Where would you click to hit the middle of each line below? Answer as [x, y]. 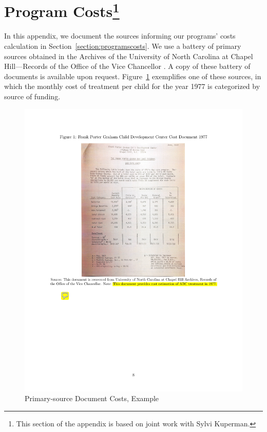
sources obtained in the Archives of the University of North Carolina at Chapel [129, 56]
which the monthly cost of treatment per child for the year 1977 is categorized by [132, 86]
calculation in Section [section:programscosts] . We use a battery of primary [123, 46]
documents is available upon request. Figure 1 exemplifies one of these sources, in [133, 76]
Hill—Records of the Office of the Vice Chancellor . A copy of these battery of [127, 66]
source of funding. [32, 96]
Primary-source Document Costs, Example [92, 398]
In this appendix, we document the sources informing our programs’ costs [120, 36]
